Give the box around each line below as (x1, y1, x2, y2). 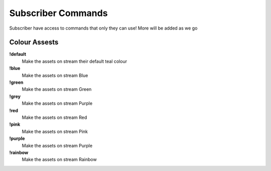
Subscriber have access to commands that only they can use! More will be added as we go (9, 25, 198, 31)
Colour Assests (9, 38, 59, 47)
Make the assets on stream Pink (22, 128, 88, 134)
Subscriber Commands (9, 8, 108, 19)
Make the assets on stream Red (22, 114, 87, 120)
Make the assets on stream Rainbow (22, 156, 97, 162)
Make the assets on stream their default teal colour (22, 58, 127, 64)
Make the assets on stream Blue (22, 72, 88, 78)
